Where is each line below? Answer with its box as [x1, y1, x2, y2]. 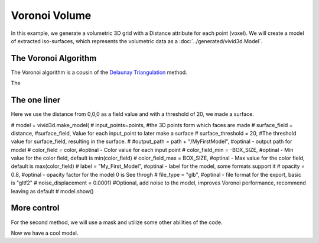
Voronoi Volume [11, 9, 92, 22]
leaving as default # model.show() [11, 187, 94, 195]
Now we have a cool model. [11, 229, 79, 236]
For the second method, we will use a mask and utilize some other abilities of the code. [11, 219, 223, 226]
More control [11, 203, 60, 213]
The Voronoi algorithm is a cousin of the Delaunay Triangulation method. [11, 69, 187, 76]
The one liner [11, 95, 61, 105]
